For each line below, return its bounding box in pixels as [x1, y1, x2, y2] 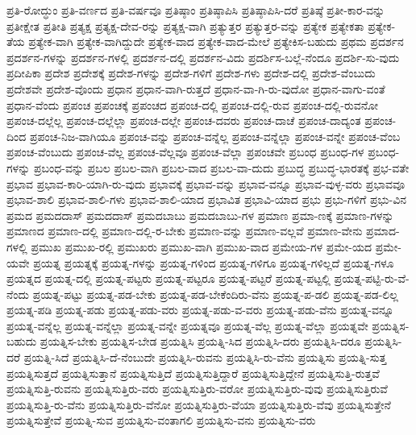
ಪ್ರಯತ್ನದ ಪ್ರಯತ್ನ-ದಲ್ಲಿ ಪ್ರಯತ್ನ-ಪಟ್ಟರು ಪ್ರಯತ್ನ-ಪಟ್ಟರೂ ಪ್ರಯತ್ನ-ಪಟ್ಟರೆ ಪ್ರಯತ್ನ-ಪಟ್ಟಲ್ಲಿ [6, 270, 331, 287]
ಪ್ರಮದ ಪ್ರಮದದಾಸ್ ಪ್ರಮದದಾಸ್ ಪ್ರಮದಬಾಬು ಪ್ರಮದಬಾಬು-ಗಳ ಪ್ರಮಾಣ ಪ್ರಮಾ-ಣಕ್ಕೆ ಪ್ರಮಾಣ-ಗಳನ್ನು [6, 206, 394, 223]
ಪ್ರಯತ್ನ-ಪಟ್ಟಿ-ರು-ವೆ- [334, 270, 410, 287]
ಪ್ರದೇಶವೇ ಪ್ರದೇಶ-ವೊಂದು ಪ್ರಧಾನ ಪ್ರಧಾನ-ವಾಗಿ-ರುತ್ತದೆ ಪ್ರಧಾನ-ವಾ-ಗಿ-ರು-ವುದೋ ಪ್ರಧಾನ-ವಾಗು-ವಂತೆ [6, 80, 385, 97]
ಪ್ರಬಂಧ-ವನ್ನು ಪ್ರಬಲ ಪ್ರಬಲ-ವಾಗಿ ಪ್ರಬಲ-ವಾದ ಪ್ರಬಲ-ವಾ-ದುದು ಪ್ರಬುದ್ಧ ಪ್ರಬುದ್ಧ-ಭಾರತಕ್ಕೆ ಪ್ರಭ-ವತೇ [33, 159, 410, 176]
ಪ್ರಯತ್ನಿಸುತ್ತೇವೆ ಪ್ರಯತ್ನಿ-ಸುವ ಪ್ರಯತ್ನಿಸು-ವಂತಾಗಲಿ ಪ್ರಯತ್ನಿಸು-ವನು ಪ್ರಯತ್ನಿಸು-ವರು [6, 412, 316, 429]
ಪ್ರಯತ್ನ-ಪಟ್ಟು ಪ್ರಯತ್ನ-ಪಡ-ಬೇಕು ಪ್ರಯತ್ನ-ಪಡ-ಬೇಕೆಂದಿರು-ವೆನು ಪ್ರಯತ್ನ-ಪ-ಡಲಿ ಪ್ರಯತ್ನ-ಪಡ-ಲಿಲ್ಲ [32, 285, 398, 302]
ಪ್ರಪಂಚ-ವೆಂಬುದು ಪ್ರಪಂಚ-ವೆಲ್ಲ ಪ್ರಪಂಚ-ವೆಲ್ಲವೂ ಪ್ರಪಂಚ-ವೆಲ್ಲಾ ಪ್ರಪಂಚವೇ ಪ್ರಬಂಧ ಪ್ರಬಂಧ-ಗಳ [6, 143, 364, 160]
